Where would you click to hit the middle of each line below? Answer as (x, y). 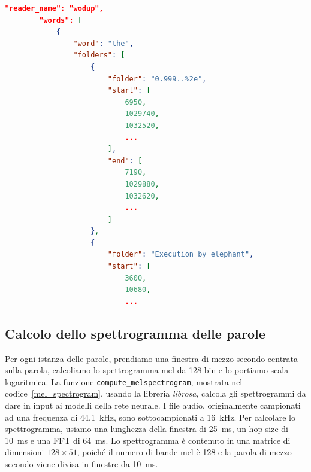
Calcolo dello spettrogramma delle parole (135, 333)
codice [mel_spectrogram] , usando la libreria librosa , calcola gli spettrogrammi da (155, 393)
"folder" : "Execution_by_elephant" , (181, 255)
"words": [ (61, 20)
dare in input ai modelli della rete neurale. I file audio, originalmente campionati (153, 405)
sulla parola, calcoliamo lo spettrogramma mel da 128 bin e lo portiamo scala (147, 370)
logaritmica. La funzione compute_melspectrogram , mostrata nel (124, 381)
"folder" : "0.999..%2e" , (157, 79)
